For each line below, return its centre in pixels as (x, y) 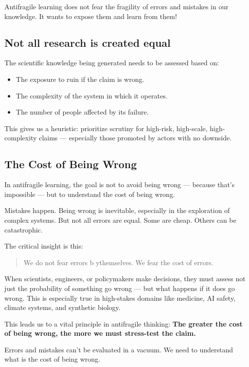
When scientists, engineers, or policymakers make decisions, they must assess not (125, 279)
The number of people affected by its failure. (82, 112)
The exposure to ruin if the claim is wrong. (80, 79)
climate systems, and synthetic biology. (62, 307)
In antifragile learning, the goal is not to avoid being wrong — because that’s (120, 184)
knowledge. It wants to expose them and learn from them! (91, 16)
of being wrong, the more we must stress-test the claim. (100, 333)
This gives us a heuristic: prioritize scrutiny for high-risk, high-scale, (106, 128)
